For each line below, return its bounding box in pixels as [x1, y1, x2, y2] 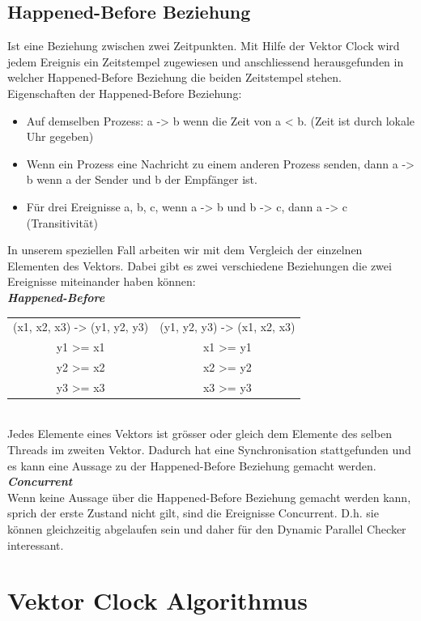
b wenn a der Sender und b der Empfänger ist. [26, 171, 257, 188]
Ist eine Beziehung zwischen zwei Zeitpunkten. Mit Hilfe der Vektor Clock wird [7, 37, 400, 54]
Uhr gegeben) [26, 128, 94, 145]
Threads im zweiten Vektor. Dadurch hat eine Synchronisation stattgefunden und [7, 441, 411, 458]
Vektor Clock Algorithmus [7, 584, 308, 617]
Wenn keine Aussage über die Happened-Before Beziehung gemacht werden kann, [7, 488, 411, 505]
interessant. [7, 536, 64, 553]
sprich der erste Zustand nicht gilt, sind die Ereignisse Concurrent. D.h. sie [7, 504, 379, 521]
